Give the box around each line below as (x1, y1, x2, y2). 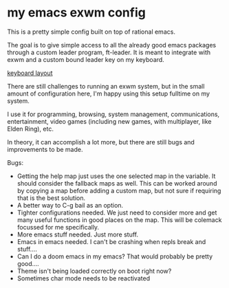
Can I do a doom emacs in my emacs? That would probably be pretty (17, 252, 213, 261)
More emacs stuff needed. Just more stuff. (17, 230, 139, 239)
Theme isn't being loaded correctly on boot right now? (17, 267, 172, 275)
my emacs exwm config (7, 5, 146, 21)
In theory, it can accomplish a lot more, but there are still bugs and (7, 137, 195, 146)
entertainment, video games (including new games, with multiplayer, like (7, 117, 212, 125)
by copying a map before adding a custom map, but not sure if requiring (17, 186, 221, 195)
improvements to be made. (7, 145, 83, 153)
